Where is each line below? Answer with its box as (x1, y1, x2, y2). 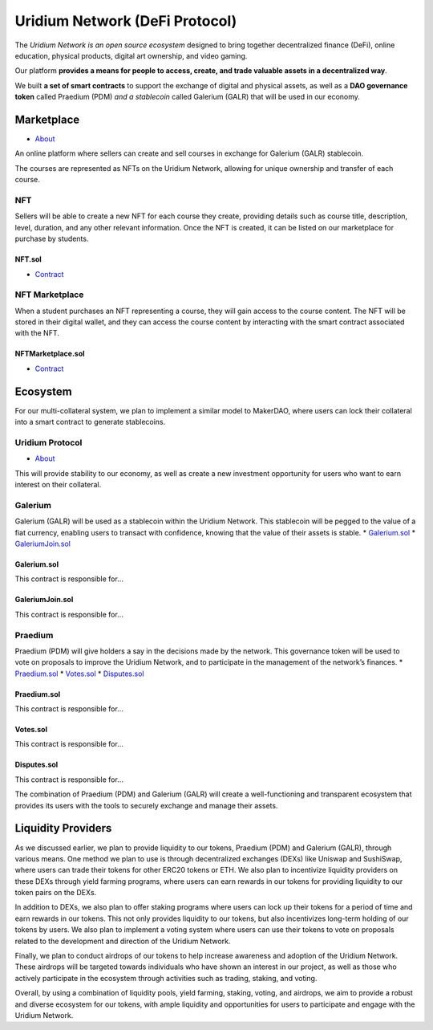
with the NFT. (14, 328, 60, 338)
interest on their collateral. (14, 480, 102, 490)
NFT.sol (14, 254, 42, 264)
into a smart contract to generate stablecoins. (14, 417, 166, 427)
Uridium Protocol (14, 437, 83, 448)
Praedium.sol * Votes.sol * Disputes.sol (14, 669, 144, 678)
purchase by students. (14, 234, 89, 244)
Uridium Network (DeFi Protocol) (14, 12, 237, 30)
